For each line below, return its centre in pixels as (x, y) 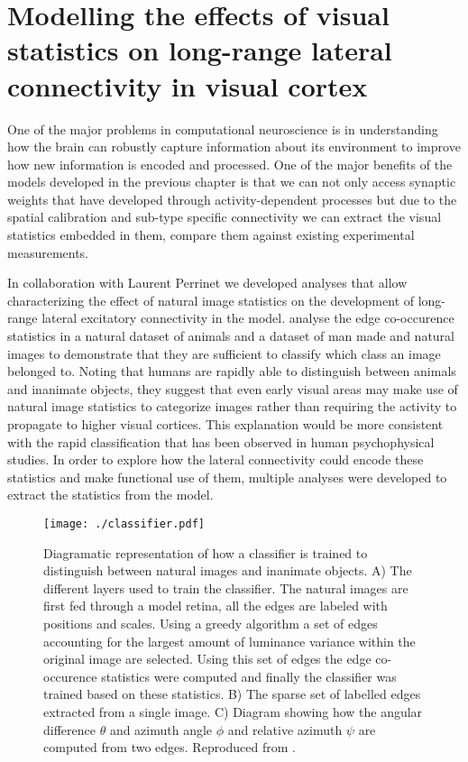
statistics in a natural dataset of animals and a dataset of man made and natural (231, 336)
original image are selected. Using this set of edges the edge (207, 659)
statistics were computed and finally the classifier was (249, 676)
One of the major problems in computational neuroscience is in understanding (223, 129)
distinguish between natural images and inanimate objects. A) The (228, 570)
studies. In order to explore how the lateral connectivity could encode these (216, 459)
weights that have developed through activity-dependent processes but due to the (232, 199)
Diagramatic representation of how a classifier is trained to (206, 552)
